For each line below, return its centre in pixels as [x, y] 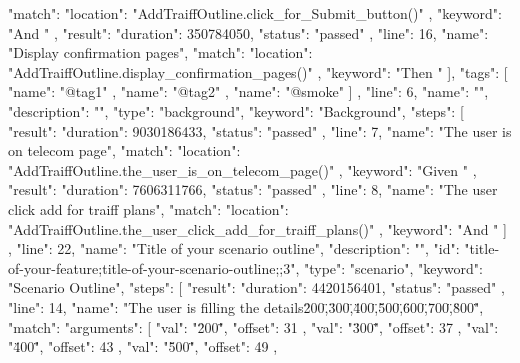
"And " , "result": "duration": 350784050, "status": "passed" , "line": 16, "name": [248, 32]
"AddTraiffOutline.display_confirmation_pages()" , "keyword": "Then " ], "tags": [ [258, 71]
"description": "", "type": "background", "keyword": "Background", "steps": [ [236, 110]
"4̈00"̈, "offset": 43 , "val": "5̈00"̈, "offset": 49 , [143, 346]
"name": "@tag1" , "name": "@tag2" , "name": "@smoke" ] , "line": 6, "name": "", [248, 91]
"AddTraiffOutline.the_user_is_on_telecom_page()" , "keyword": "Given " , [242, 169]
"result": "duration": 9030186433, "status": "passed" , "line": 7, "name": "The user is [260, 130]
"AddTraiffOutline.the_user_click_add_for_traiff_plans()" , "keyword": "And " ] [257, 228]
